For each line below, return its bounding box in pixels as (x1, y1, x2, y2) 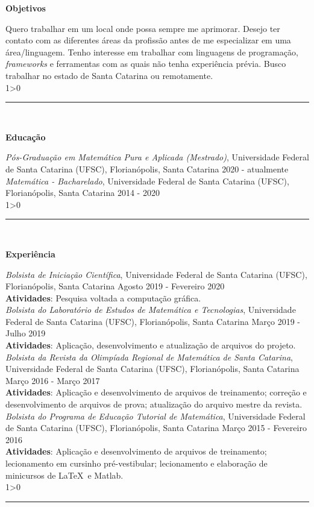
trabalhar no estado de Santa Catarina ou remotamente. (5, 69, 213, 81)
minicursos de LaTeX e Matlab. (5, 468, 124, 481)
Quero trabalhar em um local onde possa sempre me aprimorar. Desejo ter (5, 22, 280, 34)
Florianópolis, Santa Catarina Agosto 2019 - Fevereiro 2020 (5, 280, 225, 292)
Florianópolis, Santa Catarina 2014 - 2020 (5, 186, 160, 199)
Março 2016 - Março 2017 (5, 374, 100, 386)
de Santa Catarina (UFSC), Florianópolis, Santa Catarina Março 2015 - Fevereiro (5, 421, 307, 434)
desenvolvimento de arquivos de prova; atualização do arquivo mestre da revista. (5, 398, 303, 411)
